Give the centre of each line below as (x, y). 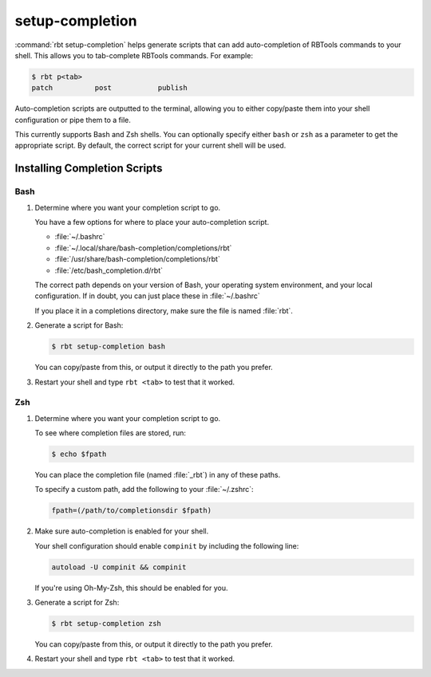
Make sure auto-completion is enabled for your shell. (122, 531)
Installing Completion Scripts (89, 169)
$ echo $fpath (79, 454)
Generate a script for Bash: (79, 325)
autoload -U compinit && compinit (119, 567)
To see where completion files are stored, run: (111, 433)
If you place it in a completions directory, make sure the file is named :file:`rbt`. (164, 310)
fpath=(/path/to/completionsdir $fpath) (131, 511)
